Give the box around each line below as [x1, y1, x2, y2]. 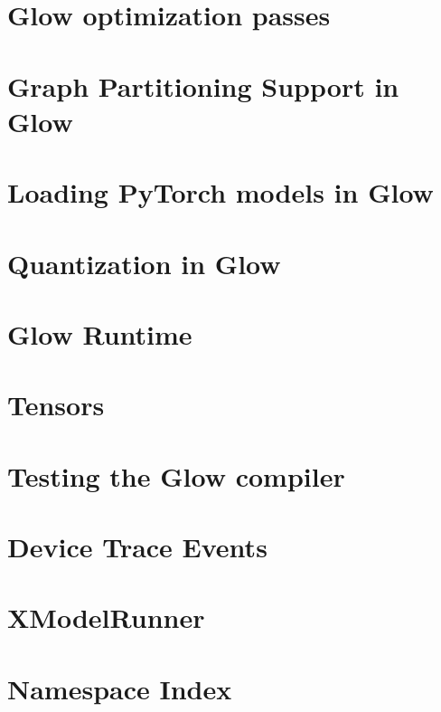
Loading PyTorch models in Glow [7, 174, 434, 211]
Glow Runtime [7, 315, 192, 352]
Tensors [7, 386, 105, 423]
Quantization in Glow [7, 244, 281, 281]
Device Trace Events [7, 528, 267, 565]
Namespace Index [7, 669, 232, 707]
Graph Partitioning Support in [7, 67, 399, 104]
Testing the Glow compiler [7, 457, 345, 494]
